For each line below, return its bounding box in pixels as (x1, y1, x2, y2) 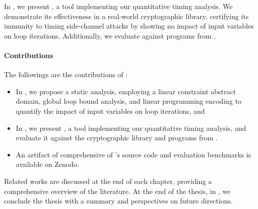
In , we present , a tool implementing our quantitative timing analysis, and (16, 122, 246, 133)
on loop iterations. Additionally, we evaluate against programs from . (4, 30, 216, 41)
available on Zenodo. (16, 159, 79, 169)
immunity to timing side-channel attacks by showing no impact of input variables (4, 21, 254, 31)
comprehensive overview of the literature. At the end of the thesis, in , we (4, 185, 231, 196)
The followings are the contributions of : (4, 69, 128, 80)
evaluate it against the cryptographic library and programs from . (16, 132, 218, 143)
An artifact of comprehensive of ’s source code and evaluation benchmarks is (16, 149, 251, 159)
